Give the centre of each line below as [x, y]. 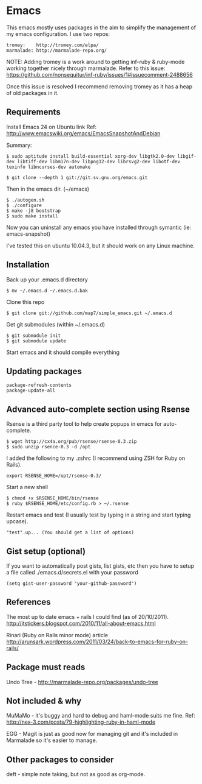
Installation [28, 265]
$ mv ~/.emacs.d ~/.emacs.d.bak [47, 291]
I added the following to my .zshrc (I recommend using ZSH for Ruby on [96, 458]
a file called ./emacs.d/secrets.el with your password [72, 572]
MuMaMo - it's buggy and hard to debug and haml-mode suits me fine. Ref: [101, 716]
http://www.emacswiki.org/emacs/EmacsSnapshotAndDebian [83, 133]
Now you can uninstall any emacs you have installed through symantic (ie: [99, 227]
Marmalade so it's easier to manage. [52, 740]
